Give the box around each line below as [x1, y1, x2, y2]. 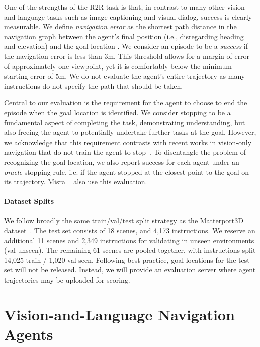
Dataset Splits [4, 196, 54, 206]
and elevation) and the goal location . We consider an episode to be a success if [4, 41, 248, 51]
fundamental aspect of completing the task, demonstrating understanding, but [4, 117, 245, 127]
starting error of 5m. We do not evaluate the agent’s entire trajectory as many [4, 71, 245, 81]
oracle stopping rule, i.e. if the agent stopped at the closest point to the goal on [4, 166, 249, 177]
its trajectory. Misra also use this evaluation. [4, 176, 147, 187]
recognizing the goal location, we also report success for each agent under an [4, 156, 239, 167]
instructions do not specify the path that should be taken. [4, 80, 183, 91]
